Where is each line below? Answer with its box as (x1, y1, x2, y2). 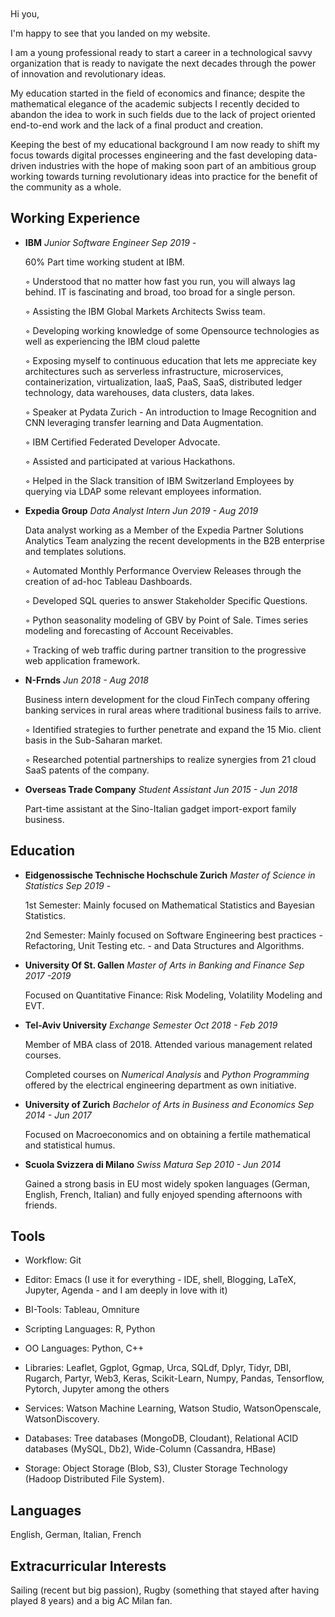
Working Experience (10, 210, 141, 227)
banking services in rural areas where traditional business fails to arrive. (24, 704, 322, 716)
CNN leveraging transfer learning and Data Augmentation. (24, 416, 264, 428)
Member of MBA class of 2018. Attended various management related (24, 1038, 313, 1050)
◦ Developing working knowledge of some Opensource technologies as (24, 324, 320, 336)
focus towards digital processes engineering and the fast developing (10, 149, 293, 161)
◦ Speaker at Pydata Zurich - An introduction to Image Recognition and (24, 406, 317, 418)
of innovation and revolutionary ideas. (10, 68, 167, 80)
